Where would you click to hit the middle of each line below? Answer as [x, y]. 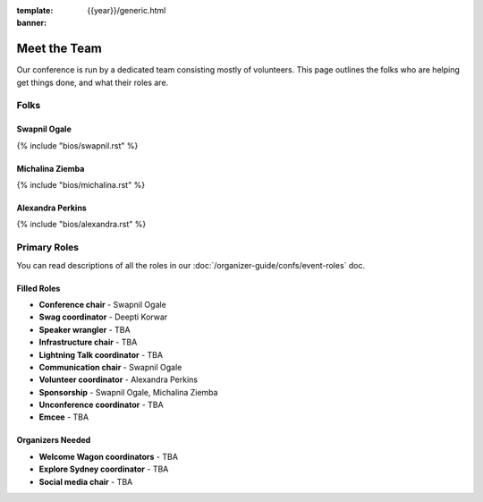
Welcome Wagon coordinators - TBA [109, 456]
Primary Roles [48, 248]
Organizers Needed [54, 440]
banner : [32, 23]
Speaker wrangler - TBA [85, 329]
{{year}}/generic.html [127, 10]
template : [35, 10]
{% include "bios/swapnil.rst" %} [77, 145]
